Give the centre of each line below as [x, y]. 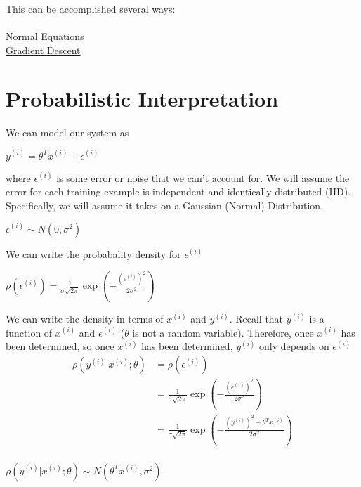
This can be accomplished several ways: [91, 8]
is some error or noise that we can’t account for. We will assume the [203, 177]
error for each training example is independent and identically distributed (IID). [178, 191]
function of [29, 332]
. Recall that [256, 319]
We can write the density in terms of [85, 319]
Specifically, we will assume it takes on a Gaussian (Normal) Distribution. [164, 205]
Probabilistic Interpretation [142, 98]
